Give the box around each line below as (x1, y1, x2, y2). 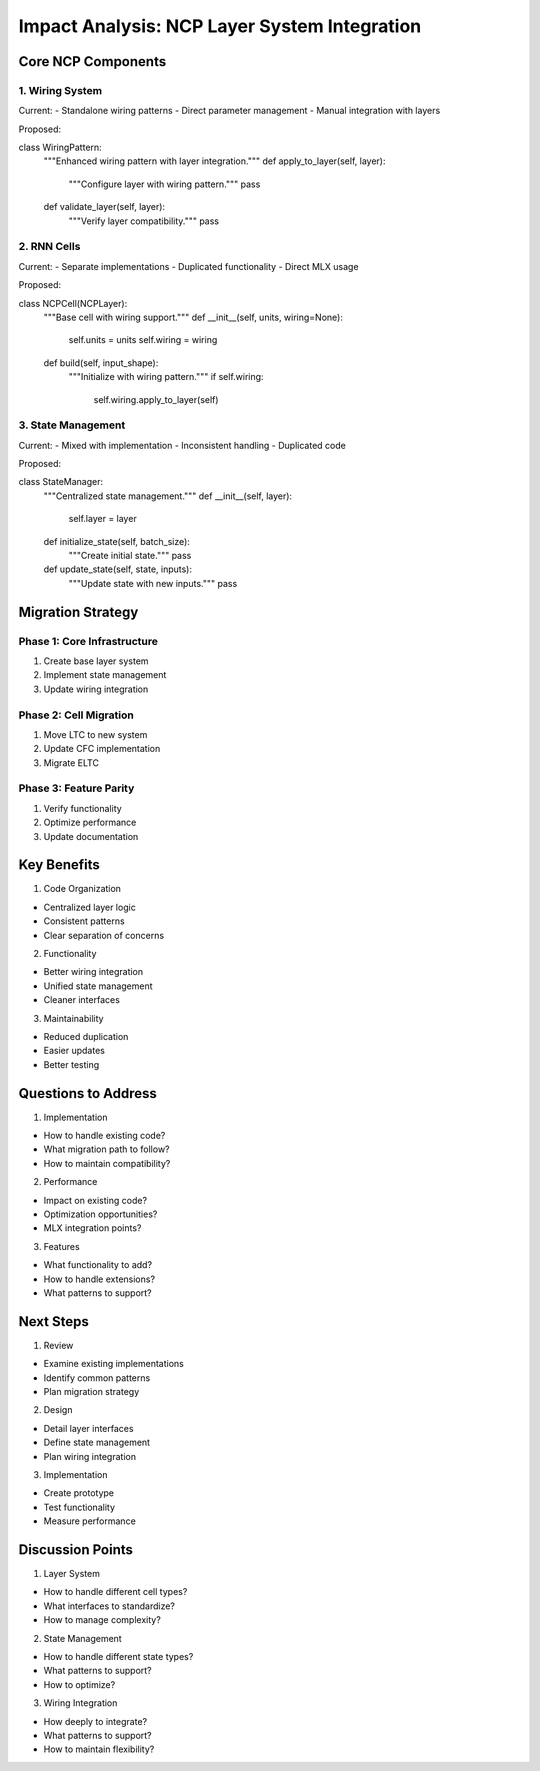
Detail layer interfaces (43, 1422, 134, 1434)
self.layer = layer (68, 513, 137, 525)
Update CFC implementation (43, 743, 161, 755)
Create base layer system (43, 655, 149, 667)
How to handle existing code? (43, 1130, 166, 1142)
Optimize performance (43, 816, 137, 829)
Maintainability (43, 1012, 104, 1024)
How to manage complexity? (43, 1614, 162, 1626)
